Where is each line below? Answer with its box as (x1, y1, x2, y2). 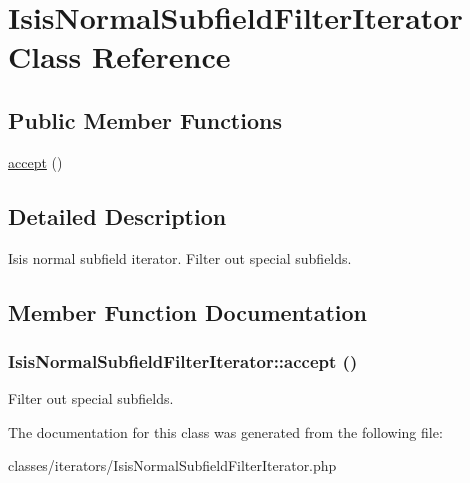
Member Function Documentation (8, 296, 368, 327)
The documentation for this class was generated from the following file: (8, 421, 443, 442)
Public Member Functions (8, 104, 282, 135)
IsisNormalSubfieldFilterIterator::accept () (8, 348, 358, 373)
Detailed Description (8, 200, 227, 231)
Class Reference (8, 36, 231, 77)
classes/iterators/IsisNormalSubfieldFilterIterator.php (8, 455, 337, 476)
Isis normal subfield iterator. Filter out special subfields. (8, 247, 352, 268)
